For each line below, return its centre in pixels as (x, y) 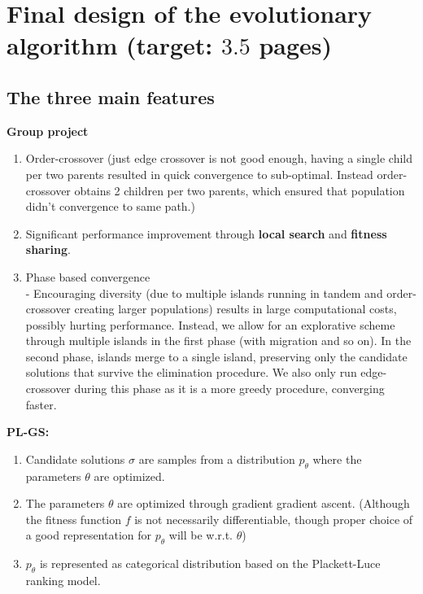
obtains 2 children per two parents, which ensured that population (240, 190)
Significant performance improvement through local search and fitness (206, 233)
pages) (296, 45)
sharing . (48, 249)
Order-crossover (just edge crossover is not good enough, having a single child (219, 158)
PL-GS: (28, 432)
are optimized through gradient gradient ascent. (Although (264, 503)
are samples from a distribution (217, 459)
